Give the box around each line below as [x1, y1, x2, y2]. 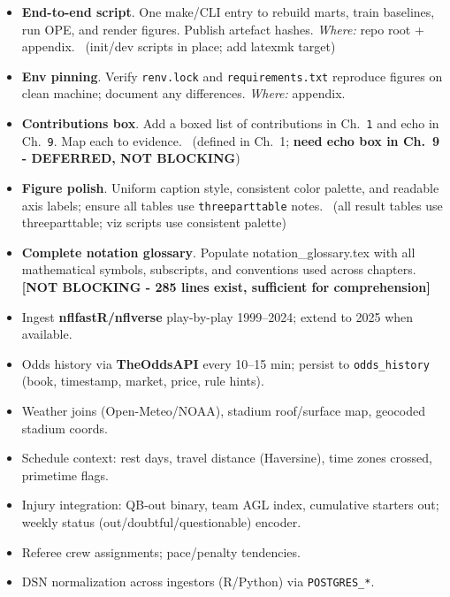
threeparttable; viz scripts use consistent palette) [21, 213, 286, 232]
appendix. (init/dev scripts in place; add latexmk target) [21, 37, 336, 56]
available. [21, 325, 72, 343]
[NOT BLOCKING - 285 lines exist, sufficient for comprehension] [21, 277, 431, 295]
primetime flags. [21, 465, 109, 484]
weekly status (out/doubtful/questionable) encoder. [21, 512, 301, 531]
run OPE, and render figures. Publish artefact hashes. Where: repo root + [21, 19, 424, 38]
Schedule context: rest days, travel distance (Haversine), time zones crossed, [21, 448, 432, 467]
